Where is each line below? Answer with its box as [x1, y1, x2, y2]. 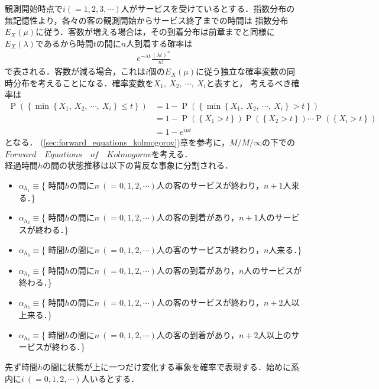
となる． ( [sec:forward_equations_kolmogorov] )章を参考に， [5, 136, 229, 148]
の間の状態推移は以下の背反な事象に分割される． [43, 159, 234, 171]
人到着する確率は [126, 37, 193, 49]
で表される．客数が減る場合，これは [5, 65, 145, 77]
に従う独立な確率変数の [196, 65, 287, 77]
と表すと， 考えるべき [206, 76, 291, 89]
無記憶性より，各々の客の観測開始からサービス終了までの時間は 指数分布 [5, 14, 289, 26]
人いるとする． [81, 372, 140, 384]
